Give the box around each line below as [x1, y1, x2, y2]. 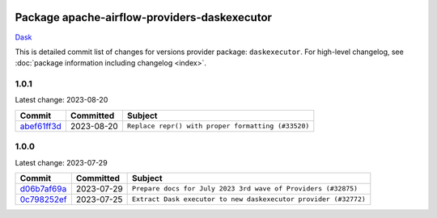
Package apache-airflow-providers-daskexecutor [15, 10, 273, 24]
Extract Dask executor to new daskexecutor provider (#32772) [132, 195, 366, 203]
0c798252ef [19, 194, 67, 205]
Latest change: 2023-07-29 [15, 157, 108, 167]
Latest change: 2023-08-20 [15, 95, 108, 105]
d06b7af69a [19, 182, 67, 194]
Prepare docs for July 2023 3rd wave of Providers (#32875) [132, 184, 359, 193]
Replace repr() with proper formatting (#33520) [126, 122, 310, 131]
